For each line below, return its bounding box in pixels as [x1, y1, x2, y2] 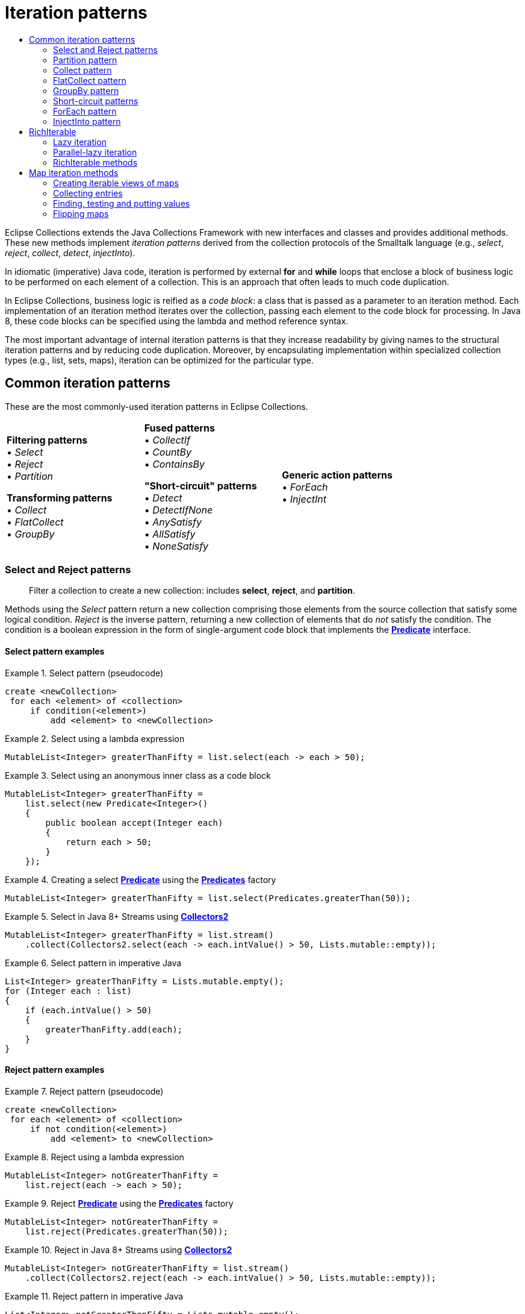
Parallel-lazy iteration [53, 146, 137, 157]
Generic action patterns [282, 468, 393, 481]
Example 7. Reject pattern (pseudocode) [5, 1086, 164, 1096]
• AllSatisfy [144, 527, 196, 540]
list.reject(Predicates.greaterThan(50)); [25, 1226, 228, 1236]
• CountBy [144, 445, 192, 458]
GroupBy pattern [53, 85, 119, 96]
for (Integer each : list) [5, 985, 132, 996]
